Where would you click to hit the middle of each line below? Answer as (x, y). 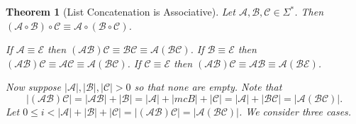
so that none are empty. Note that (208, 87)
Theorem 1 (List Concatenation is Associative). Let (121, 11)
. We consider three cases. (295, 111)
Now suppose (34, 87)
